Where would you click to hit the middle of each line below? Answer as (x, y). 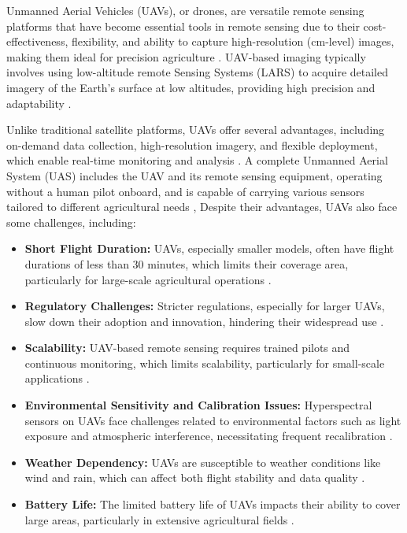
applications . (57, 378)
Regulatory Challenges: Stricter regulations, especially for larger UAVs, (205, 306)
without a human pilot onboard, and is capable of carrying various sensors (185, 191)
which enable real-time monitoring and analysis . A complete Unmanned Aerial (197, 160)
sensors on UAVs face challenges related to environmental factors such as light (213, 420)
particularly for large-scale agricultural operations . (148, 279)
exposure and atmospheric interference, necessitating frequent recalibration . (209, 436)
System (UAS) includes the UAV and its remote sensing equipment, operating (194, 175)
